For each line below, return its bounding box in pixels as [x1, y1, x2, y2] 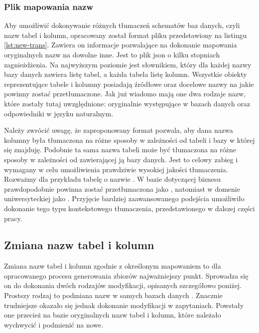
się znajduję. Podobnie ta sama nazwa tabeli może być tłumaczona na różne [4, 144, 236, 155]
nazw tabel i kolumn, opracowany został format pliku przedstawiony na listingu [4, 29, 247, 40]
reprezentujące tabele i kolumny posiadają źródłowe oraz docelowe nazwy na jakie [4, 78, 254, 89]
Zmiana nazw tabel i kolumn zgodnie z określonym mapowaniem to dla [4, 261, 221, 271]
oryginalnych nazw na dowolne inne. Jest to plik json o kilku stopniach [4, 49, 220, 59]
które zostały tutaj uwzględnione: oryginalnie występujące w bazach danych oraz [4, 98, 251, 108]
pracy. [4, 213, 22, 223]
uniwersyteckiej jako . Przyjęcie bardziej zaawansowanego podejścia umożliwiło [4, 193, 245, 204]
